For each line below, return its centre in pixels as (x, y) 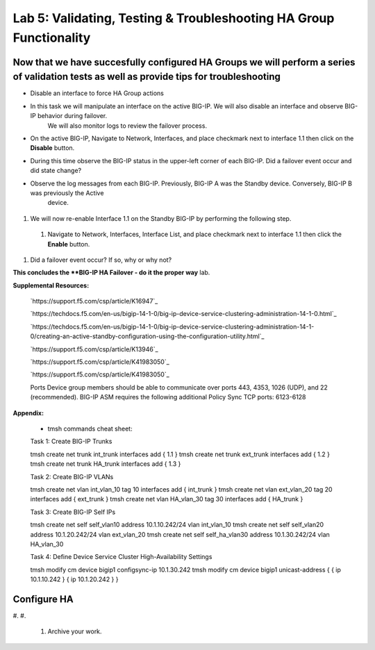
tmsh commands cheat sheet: (90, 428)
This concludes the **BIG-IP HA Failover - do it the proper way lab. (111, 273)
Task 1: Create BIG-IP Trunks (71, 442)
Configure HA (43, 599)
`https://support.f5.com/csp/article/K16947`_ (94, 301)
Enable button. (69, 244)
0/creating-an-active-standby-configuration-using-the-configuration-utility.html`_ (147, 336)
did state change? (56, 171)
